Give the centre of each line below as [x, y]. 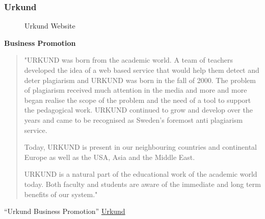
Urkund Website [50, 26]
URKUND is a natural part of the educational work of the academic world [141, 174]
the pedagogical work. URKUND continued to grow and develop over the [138, 110]
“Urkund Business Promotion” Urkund [65, 211]
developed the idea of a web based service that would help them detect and [142, 70]
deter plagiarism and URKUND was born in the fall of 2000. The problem [140, 80]
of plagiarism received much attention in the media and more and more [136, 90]
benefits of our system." [61, 194]
